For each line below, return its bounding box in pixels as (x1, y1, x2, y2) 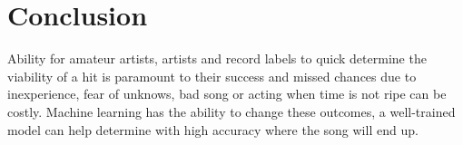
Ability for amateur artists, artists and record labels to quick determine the (7, 49, 427, 68)
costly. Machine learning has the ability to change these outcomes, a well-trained (7, 101, 456, 121)
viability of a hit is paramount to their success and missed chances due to (7, 66, 417, 85)
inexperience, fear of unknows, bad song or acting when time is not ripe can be (7, 84, 447, 103)
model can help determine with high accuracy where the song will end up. (7, 120, 419, 139)
